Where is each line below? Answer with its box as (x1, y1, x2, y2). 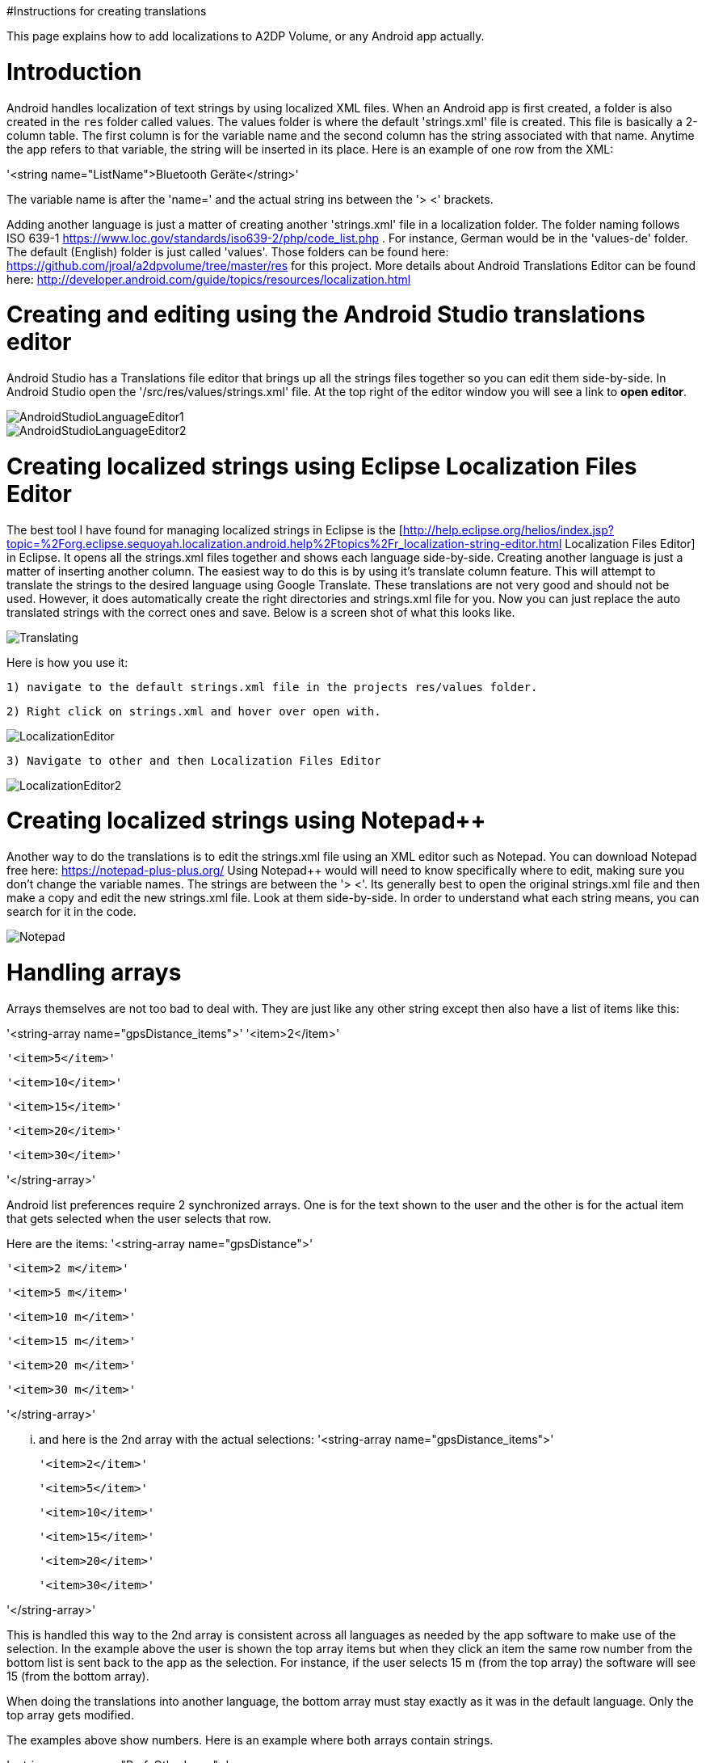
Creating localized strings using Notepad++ (6, 807, 486, 835)
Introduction (6, 57, 142, 86)
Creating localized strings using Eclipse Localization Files (6, 452, 637, 480)
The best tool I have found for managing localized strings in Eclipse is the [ (6, 522, 403, 537)
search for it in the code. (6, 905, 137, 918)
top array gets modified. (6, 1707, 134, 1722)
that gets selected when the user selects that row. (6, 1211, 271, 1225)
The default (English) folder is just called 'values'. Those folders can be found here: (6, 244, 449, 259)
